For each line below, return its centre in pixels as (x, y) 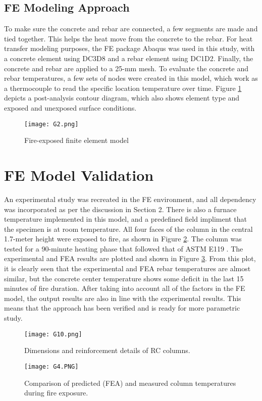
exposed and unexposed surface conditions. (70, 107)
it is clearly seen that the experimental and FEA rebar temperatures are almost (127, 268)
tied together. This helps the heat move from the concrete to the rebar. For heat (128, 38)
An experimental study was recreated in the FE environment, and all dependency (130, 199)
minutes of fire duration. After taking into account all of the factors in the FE (125, 288)
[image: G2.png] (51, 124)
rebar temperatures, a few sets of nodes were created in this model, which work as (131, 78)
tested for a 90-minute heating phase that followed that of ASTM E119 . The (124, 248)
